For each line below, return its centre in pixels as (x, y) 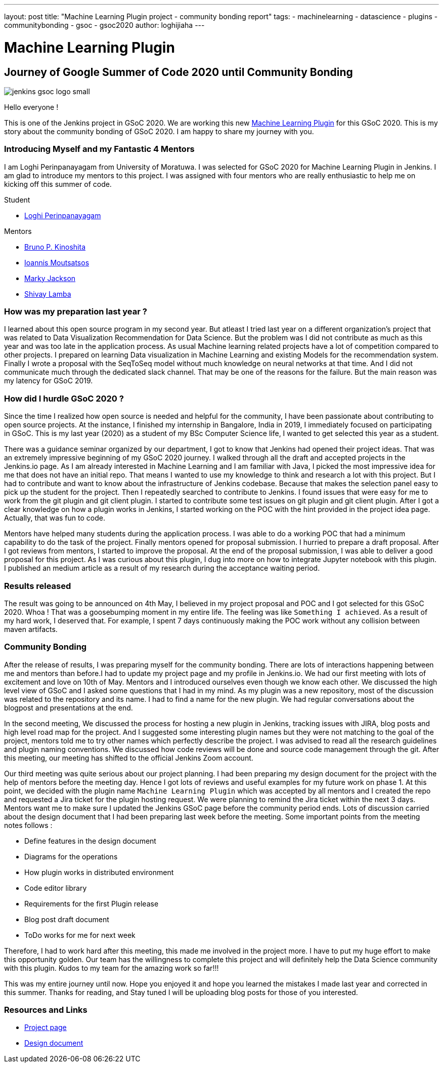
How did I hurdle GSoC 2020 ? (64, 398)
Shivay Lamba (48, 294)
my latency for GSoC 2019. (49, 381)
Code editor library (56, 888)
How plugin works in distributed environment (99, 872)
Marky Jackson (50, 278)
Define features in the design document (90, 841)
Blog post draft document (67, 919)
